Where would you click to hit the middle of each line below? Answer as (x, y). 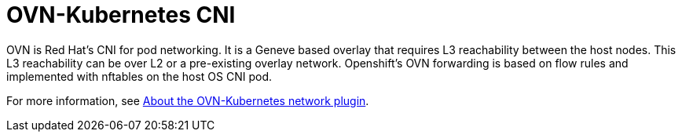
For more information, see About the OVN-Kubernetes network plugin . (188, 100)
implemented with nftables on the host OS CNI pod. (139, 76)
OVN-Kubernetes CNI (121, 15)
